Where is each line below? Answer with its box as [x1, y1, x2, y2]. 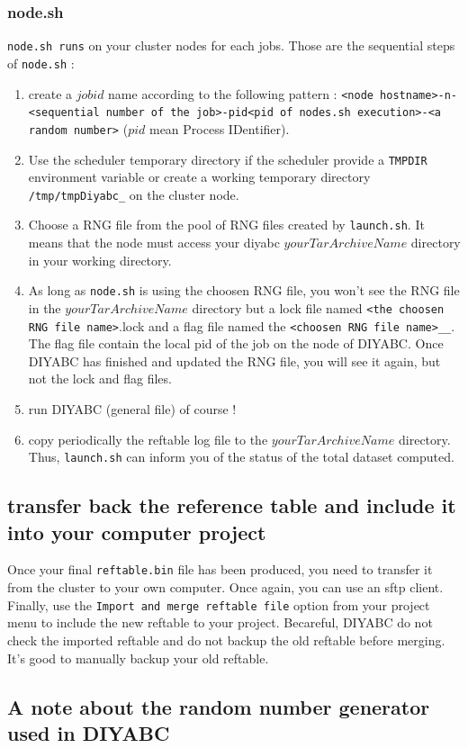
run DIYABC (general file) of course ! [28, 400, 237, 418]
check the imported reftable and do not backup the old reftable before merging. [7, 630, 445, 649]
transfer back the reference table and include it [7, 491, 456, 519]
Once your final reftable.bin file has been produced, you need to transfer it [7, 560, 433, 579]
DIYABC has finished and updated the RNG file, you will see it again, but [28, 351, 441, 370]
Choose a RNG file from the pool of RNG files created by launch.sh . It [28, 215, 425, 234]
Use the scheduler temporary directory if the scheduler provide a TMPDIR [28, 149, 427, 168]
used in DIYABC [7, 718, 170, 746]
